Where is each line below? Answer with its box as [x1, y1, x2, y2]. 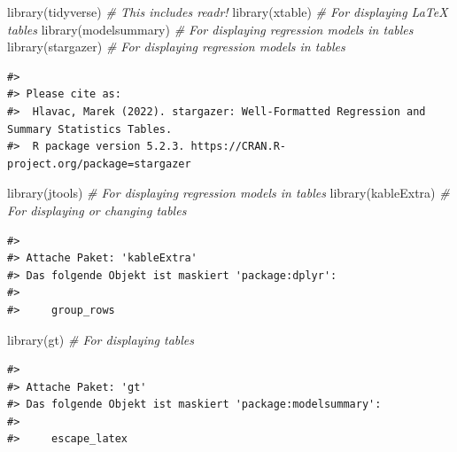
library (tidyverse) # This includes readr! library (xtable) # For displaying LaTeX [7, 3, 448, 20]
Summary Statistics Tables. [7, 122, 173, 136]
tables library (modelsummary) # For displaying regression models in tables [7, 19, 414, 38]
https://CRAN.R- [190, 140, 286, 153]
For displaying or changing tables [7, 200, 187, 219]
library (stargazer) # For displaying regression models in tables [7, 37, 345, 56]
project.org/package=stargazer [7, 157, 191, 170]
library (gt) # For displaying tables [7, 330, 195, 348]
